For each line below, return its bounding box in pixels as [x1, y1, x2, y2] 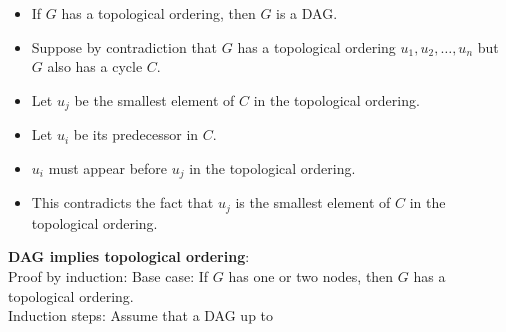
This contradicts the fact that [31, 192, 214, 213]
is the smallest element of [235, 192, 391, 213]
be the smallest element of [74, 89, 235, 110]
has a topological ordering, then [61, 3, 256, 23]
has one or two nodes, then [228, 265, 394, 286]
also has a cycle [47, 56, 143, 77]
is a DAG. [276, 3, 338, 23]
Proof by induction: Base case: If [8, 265, 209, 286]
